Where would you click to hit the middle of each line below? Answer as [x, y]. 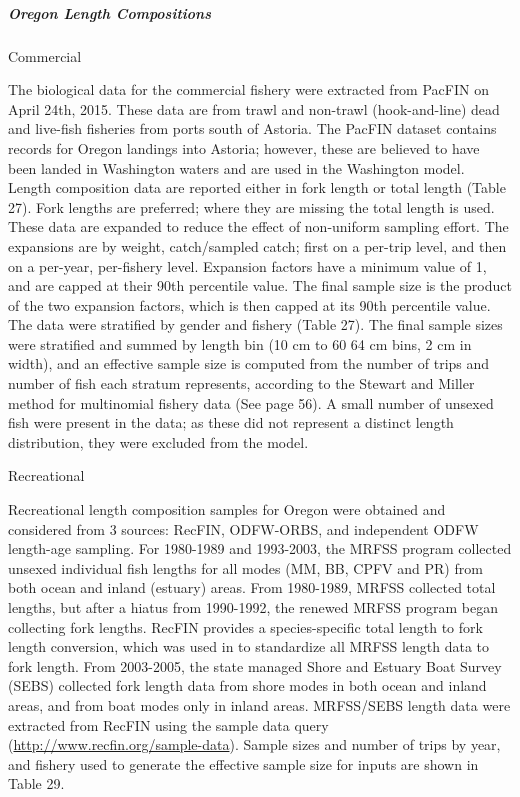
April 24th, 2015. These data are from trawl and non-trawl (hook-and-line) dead [254, 108]
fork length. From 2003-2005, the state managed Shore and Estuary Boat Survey [255, 665]
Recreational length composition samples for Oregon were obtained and [227, 509]
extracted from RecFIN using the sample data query [168, 724]
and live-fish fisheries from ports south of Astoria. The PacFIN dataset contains [252, 128]
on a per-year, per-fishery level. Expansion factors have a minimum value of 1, [247, 265]
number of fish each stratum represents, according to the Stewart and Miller [241, 383]
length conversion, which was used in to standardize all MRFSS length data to [249, 646]
